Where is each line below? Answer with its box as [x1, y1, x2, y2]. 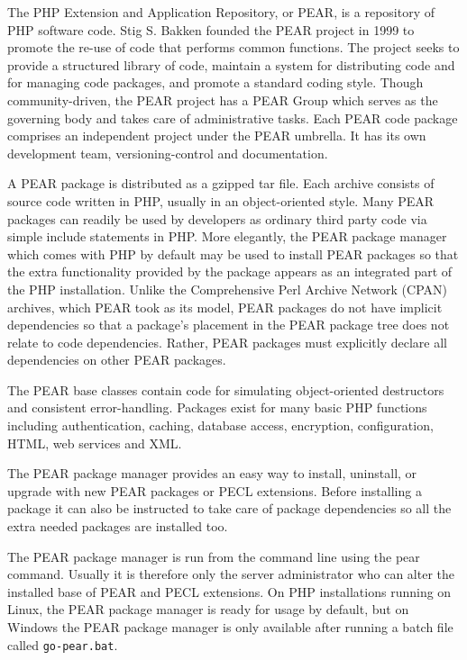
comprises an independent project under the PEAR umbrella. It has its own [7, 126, 426, 145]
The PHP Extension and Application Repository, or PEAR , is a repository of [7, 3, 435, 21]
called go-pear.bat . [7, 635, 118, 654]
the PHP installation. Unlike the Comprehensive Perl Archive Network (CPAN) [7, 279, 447, 298]
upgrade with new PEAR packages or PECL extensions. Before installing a [7, 481, 422, 500]
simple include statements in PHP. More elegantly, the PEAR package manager [7, 227, 447, 246]
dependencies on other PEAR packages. [7, 350, 226, 369]
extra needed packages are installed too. [7, 517, 228, 536]
